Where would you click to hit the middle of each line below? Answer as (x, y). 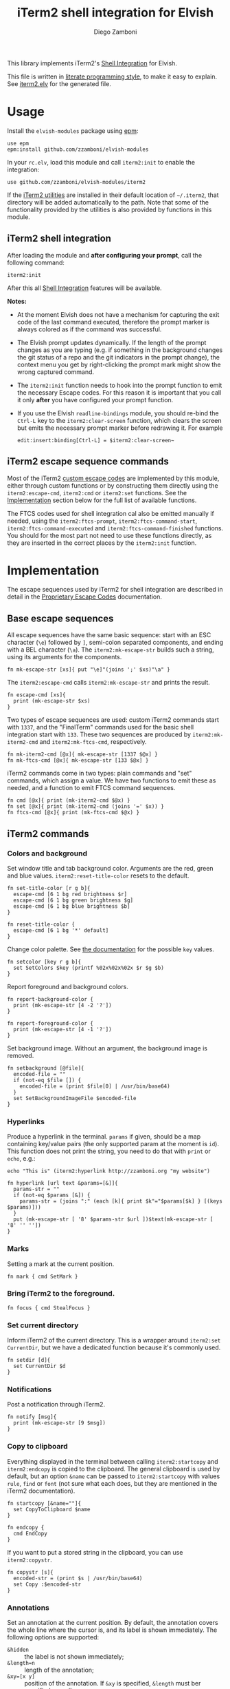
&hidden (18, 1650)
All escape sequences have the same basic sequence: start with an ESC (109, 635)
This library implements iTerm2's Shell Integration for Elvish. (92, 63)
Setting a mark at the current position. (61, 1264)
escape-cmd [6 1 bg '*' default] (61, 930)
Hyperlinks (26, 1121)
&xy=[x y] (21, 1677)
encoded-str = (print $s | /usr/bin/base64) (78, 1578)
